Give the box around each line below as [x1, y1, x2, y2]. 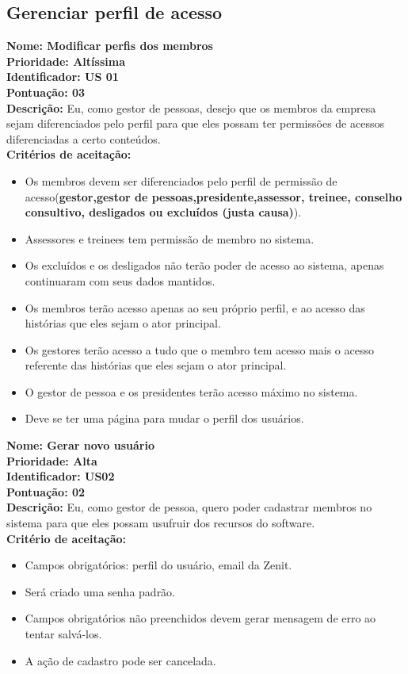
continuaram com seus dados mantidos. [25, 272, 215, 289]
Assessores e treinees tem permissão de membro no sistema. [25, 230, 315, 247]
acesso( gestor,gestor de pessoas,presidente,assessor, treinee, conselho [25, 188, 402, 205]
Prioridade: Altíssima [6, 52, 125, 69]
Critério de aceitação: [6, 530, 126, 546]
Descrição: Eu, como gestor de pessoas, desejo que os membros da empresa [6, 99, 376, 116]
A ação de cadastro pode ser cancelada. [25, 652, 216, 668]
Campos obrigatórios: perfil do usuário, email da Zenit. [25, 557, 292, 573]
